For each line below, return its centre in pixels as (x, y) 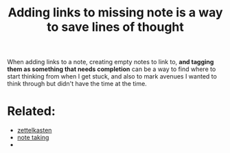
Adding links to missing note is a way (115, 13)
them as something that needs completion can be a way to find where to (112, 69)
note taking (33, 137)
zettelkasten (34, 130)
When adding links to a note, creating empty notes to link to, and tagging (111, 62)
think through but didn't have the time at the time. (77, 84)
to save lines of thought (115, 27)
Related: (32, 111)
